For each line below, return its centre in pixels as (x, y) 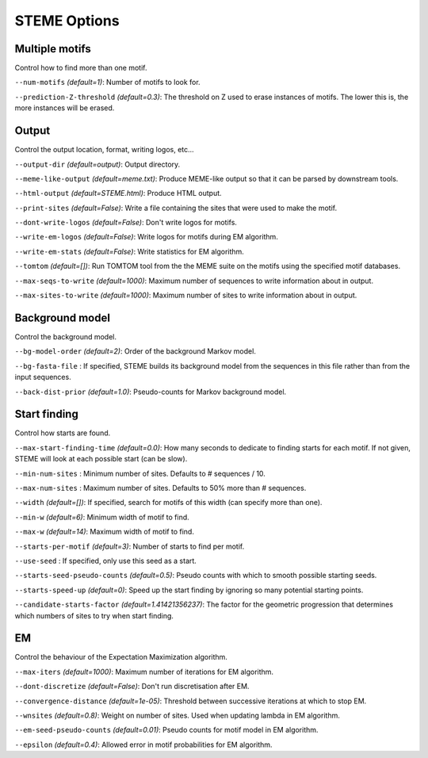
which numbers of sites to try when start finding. (94, 615)
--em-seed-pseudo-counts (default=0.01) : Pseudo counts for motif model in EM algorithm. (166, 730)
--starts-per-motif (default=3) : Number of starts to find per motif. (130, 546)
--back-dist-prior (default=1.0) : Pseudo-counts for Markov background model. (151, 392)
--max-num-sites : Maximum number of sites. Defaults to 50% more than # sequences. (160, 488)
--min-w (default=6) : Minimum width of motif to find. (102, 517)
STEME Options (67, 21)
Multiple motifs (53, 49)
